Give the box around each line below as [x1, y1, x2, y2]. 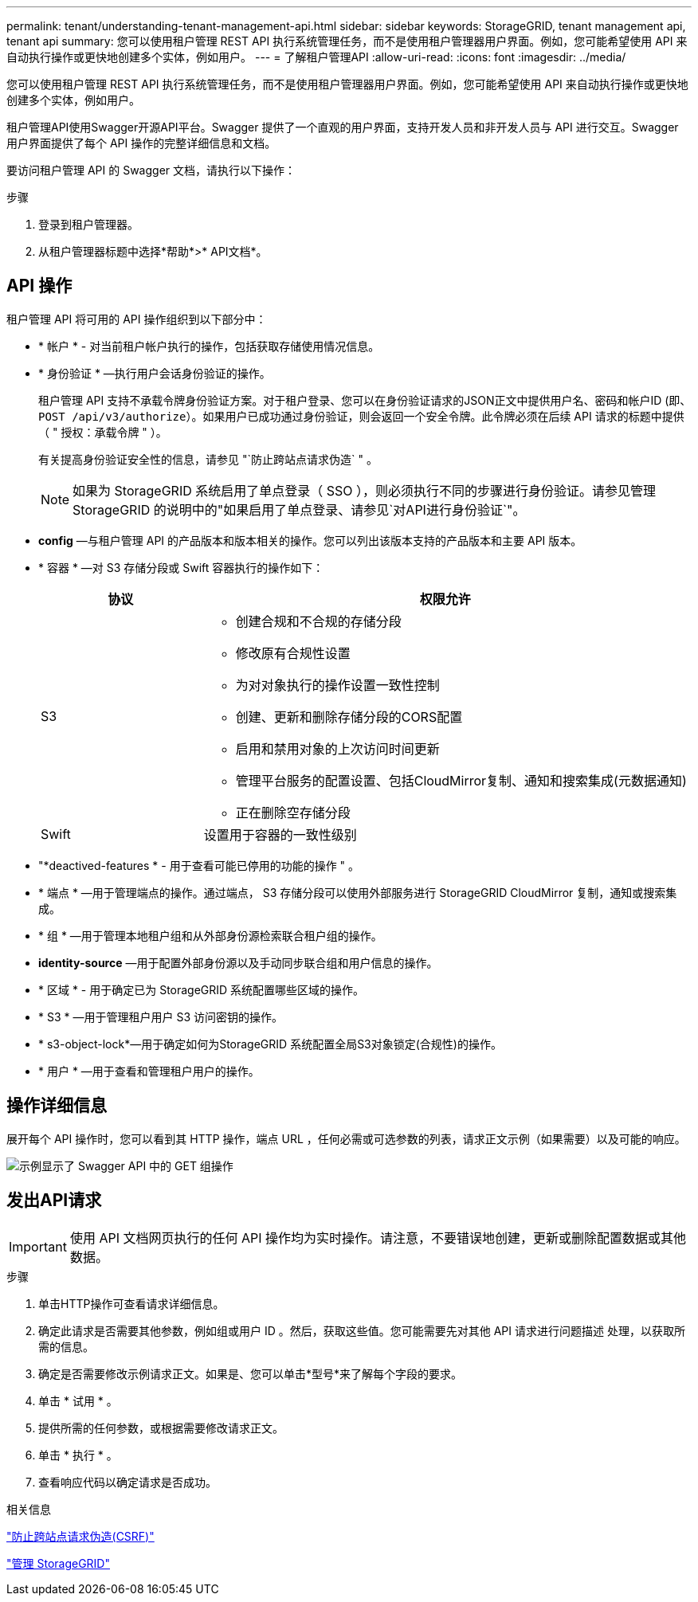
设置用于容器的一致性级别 [203, 826, 357, 843]
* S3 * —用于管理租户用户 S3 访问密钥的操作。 [38, 1009, 283, 1024]
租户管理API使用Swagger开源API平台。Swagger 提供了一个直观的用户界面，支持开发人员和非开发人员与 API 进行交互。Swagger [6, 120, 679, 134]
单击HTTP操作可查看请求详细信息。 [38, 1296, 225, 1310]
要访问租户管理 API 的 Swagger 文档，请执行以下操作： [6, 163, 296, 177]
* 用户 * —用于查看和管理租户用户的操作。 [38, 1063, 260, 1078]
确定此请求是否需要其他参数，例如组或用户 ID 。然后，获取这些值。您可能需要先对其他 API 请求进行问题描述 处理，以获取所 [38, 1323, 685, 1338]
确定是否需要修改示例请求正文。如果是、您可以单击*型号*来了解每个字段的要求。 [38, 1366, 463, 1381]
